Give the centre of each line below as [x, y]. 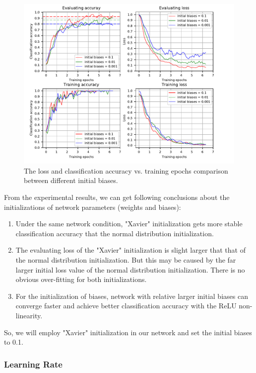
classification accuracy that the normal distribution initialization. [115, 233]
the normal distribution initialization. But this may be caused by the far [126, 259]
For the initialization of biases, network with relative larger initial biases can [132, 296]
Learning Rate [33, 364]
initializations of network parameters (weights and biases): [93, 207]
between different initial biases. [71, 180]
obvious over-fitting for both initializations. [81, 279]
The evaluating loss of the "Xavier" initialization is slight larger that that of [130, 250]
